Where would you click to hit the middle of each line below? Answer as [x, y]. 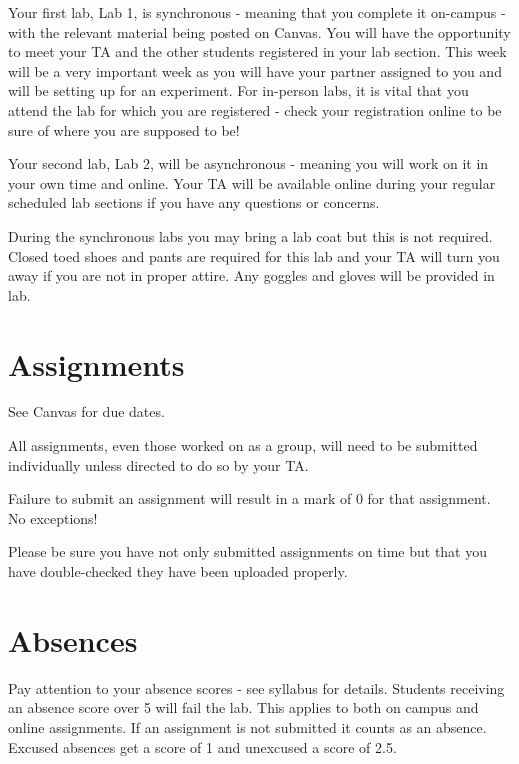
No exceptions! [53, 517]
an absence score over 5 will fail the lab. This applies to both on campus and [243, 707]
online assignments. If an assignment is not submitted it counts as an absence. [247, 726]
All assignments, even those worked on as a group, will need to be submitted [243, 445]
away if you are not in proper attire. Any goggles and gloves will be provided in [251, 275]
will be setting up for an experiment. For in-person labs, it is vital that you [238, 90]
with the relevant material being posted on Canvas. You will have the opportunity [259, 31]
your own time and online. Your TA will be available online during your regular [252, 182]
